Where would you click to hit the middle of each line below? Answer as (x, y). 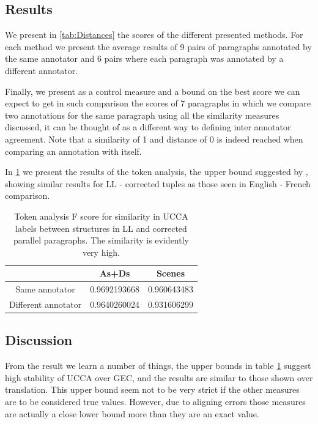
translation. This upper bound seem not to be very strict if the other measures (152, 389)
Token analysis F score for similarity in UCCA (101, 216)
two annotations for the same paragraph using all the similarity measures (142, 115)
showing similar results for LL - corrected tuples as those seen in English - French (158, 183)
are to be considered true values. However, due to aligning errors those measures (155, 402)
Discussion (39, 340)
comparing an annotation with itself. (73, 151)
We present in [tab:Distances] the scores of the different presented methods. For (154, 35)
